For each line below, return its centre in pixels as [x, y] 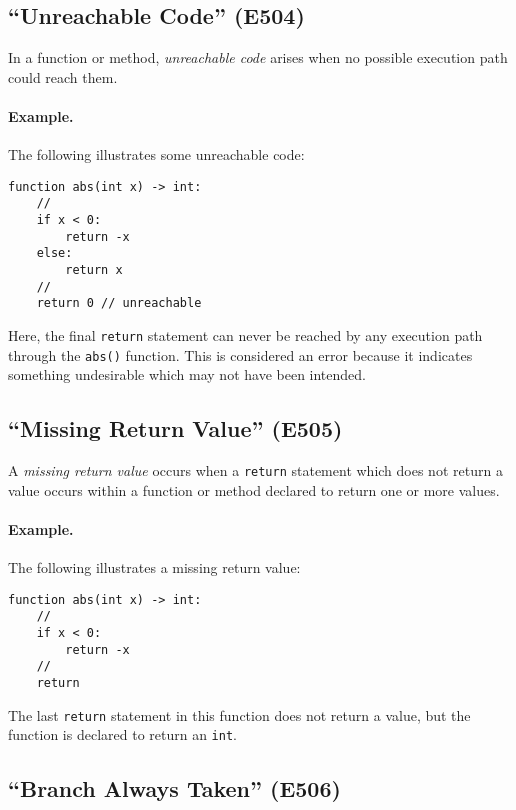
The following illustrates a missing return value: [154, 567]
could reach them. [63, 76]
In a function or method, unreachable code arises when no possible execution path [258, 57]
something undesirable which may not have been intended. [187, 374]
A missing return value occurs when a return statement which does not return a [255, 470]
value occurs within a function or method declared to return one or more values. [254, 489]
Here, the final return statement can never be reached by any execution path [245, 335]
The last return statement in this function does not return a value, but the [239, 714]
